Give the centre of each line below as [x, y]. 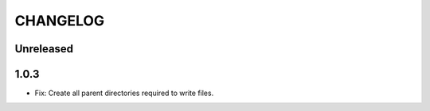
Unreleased [44, 49]
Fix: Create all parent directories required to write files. [124, 93]
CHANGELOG [60, 21]
